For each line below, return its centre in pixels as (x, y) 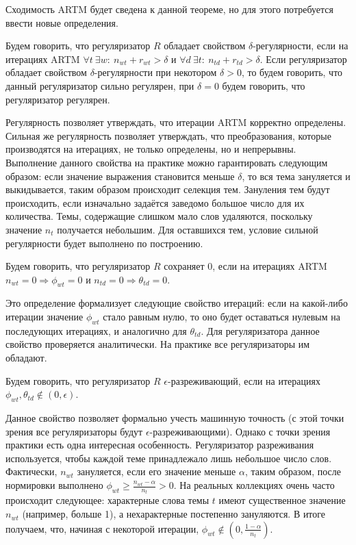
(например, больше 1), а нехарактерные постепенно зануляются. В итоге (174, 514)
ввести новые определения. (62, 22)
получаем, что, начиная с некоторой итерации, (102, 528)
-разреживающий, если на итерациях (244, 380)
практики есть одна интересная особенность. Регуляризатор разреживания (160, 445)
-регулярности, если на (301, 46)
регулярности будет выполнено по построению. (104, 243)
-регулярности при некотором (155, 72)
